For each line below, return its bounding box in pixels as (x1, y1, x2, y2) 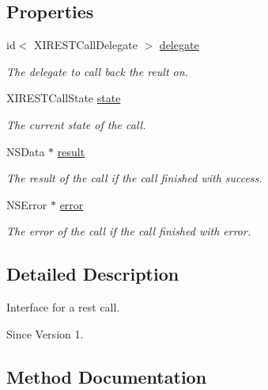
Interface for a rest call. (6, 299, 120, 315)
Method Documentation (6, 364, 207, 388)
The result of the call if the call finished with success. (6, 170, 262, 186)
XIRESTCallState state (6, 90, 121, 106)
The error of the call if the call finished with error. (6, 223, 251, 239)
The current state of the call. (6, 116, 146, 132)
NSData (6, 143, 45, 159)
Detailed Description (6, 262, 179, 286)
